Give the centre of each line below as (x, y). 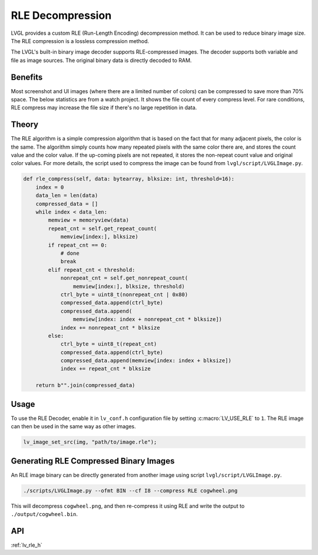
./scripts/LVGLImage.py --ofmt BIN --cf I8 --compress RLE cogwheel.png (130, 490)
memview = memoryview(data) (89, 220)
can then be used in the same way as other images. (74, 426)
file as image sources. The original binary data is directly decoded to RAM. (101, 60)
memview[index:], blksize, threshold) (129, 286)
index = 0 (50, 187)
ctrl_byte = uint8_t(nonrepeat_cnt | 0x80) (124, 294)
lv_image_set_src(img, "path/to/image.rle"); (90, 442)
